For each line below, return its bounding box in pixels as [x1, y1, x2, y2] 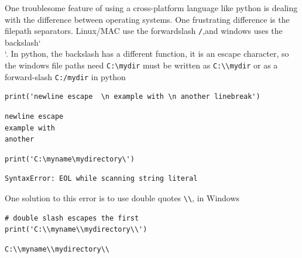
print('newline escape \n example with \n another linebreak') [5, 92, 260, 101]
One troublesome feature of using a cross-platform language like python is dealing [5, 2, 298, 13]
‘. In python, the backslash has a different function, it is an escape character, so [5, 47, 289, 60]
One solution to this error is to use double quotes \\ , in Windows [5, 191, 240, 204]
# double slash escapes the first [5, 214, 139, 222]
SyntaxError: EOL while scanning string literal [5, 174, 198, 183]
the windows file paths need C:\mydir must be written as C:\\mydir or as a [5, 59, 278, 71]
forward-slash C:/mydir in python [5, 70, 126, 82]
